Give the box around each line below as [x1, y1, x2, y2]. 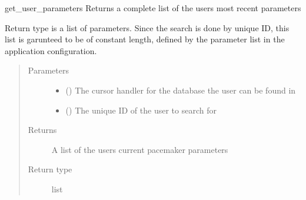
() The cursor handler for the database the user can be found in [65, 84, 296, 96]
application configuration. [5, 44, 97, 56]
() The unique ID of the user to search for [65, 104, 217, 116]
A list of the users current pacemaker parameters [51, 143, 228, 155]
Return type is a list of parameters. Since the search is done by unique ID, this [5, 21, 290, 34]
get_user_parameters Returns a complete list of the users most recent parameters [5, 2, 301, 14]
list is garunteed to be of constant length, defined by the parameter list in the [5, 33, 285, 45]
